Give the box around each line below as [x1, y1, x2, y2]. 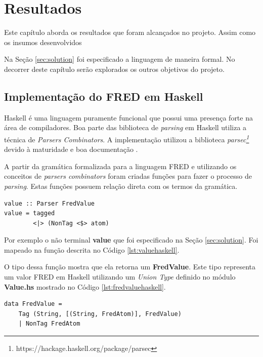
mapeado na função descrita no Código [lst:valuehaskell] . [4, 244, 180, 255]
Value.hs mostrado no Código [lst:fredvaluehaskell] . [4, 281, 166, 292]
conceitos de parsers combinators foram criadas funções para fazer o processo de [4, 171, 252, 181]
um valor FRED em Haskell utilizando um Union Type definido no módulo [4, 271, 236, 282]
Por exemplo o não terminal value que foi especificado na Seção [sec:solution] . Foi [4, 234, 258, 245]
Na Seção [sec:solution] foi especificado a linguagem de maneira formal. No [4, 54, 235, 64]
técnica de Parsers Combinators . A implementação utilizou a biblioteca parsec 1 [4, 132, 249, 144]
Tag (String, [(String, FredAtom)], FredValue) [18, 310, 182, 318]
